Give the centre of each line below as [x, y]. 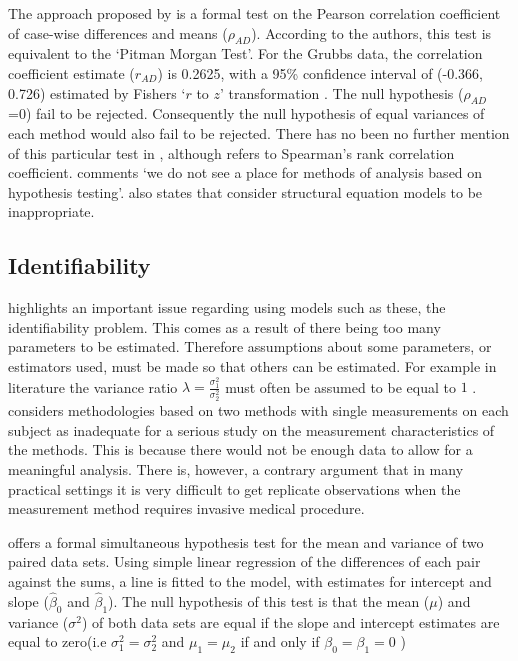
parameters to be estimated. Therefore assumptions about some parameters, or [250, 346]
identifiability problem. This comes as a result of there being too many [224, 326]
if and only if [280, 641]
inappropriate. [51, 211]
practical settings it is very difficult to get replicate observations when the [234, 488]
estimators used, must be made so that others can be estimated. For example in [252, 365]
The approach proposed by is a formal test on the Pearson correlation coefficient [254, 13]
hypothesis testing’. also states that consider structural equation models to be [245, 191]
